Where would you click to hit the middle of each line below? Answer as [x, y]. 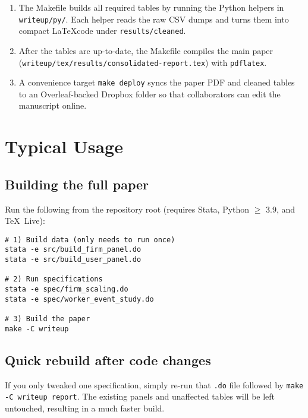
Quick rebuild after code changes [108, 360]
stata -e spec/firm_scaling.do [67, 289]
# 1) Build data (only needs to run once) [90, 240]
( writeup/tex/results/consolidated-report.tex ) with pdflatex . [143, 62]
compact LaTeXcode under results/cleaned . [102, 31]
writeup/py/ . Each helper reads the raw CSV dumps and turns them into [154, 19]
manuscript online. [53, 105]
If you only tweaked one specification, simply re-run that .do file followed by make [154, 384]
